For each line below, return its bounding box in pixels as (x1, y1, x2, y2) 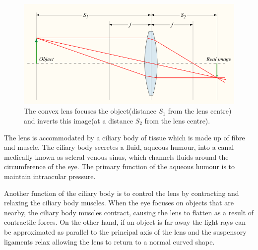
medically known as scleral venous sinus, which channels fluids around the (4, 151, 229, 162)
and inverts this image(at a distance (24, 116, 133, 125)
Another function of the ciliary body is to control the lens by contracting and (4, 187, 239, 198)
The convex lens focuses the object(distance (24, 106, 157, 116)
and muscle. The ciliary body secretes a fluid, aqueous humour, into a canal (4, 142, 234, 152)
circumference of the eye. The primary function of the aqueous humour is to (4, 161, 235, 172)
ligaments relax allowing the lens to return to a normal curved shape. (4, 236, 215, 247)
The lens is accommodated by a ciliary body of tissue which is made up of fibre (4, 132, 245, 142)
